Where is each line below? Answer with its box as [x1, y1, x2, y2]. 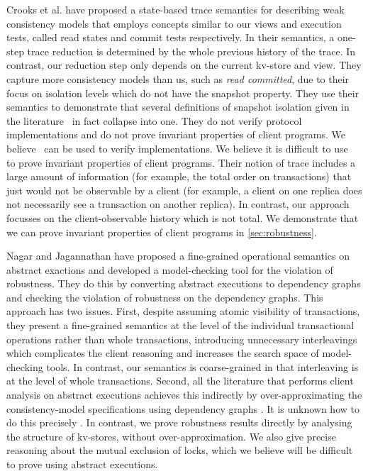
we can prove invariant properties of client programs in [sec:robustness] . [6, 224, 317, 239]
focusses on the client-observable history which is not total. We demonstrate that [6, 210, 359, 225]
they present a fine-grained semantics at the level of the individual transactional [6, 318, 355, 333]
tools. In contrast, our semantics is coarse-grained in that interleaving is [46, 359, 359, 374]
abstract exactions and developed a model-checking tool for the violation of [6, 262, 333, 277]
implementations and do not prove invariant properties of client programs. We [6, 127, 346, 142]
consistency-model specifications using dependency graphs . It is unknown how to [6, 401, 359, 416]
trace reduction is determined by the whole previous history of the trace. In [27, 43, 356, 58]
